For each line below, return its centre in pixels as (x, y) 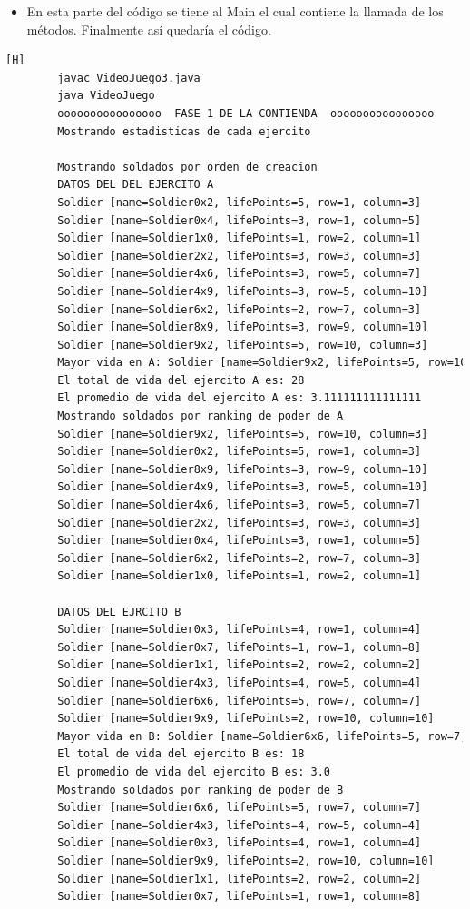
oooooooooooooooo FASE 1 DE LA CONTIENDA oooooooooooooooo (246, 113)
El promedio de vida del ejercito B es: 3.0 (194, 771)
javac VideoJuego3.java (129, 78)
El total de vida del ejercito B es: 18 (181, 754)
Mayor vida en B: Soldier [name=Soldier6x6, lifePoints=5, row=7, (262, 736)
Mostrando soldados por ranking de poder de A (201, 416)
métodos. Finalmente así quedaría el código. (149, 29)
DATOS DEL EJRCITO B (119, 612)
